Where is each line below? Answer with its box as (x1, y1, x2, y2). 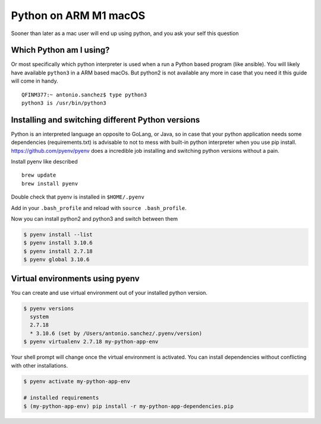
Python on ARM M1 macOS (11, 9, 146, 22)
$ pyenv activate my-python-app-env (23, 378, 131, 385)
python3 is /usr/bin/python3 (21, 100, 106, 106)
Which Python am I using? (11, 45, 110, 55)
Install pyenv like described (11, 158, 78, 165)
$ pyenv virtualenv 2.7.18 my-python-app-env (23, 338, 159, 345)
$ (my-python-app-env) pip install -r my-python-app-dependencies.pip (23, 403, 234, 410)
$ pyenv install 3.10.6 (23, 240, 93, 246)
